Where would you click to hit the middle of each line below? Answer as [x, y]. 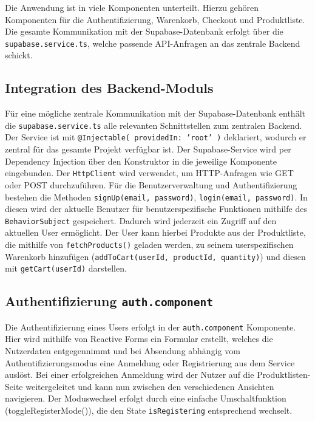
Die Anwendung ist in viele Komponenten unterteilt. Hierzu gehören [132, 7]
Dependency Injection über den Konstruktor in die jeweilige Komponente [141, 161]
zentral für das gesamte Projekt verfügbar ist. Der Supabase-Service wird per [148, 149]
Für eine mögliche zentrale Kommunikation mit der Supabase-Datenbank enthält [155, 113]
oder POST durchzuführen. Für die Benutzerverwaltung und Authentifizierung [151, 184]
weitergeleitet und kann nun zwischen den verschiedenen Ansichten [150, 386]
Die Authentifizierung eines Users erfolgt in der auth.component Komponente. [151, 327]
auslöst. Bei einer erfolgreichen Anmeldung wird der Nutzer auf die [130, 375]
